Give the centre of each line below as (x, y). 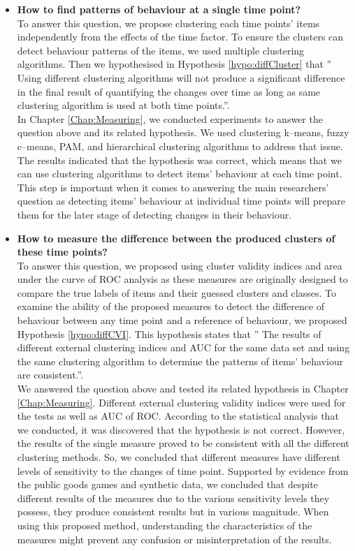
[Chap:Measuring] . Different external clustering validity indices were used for (181, 402)
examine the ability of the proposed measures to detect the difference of (171, 306)
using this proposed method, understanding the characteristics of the (165, 525)
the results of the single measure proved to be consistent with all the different (183, 443)
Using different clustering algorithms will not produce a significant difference (181, 77)
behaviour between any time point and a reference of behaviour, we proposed (182, 320)
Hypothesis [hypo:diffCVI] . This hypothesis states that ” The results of (169, 333)
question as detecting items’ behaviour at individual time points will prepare (181, 201)
